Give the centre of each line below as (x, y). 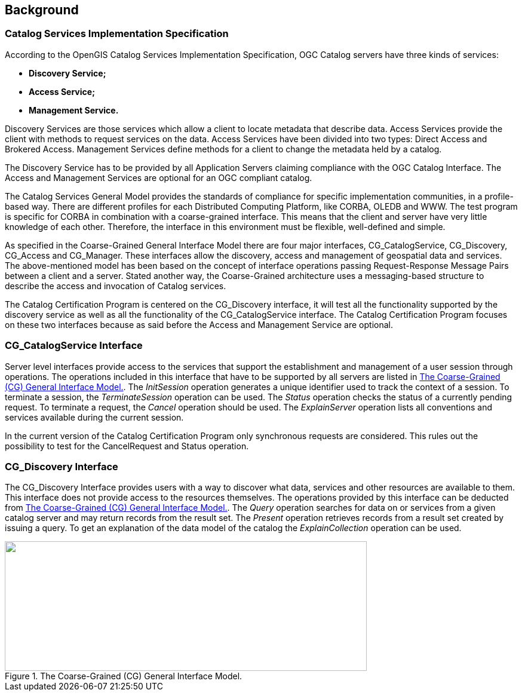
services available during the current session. (94, 417)
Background (42, 10)
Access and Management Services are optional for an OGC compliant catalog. (159, 177)
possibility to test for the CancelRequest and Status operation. (127, 446)
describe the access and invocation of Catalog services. (116, 286)
